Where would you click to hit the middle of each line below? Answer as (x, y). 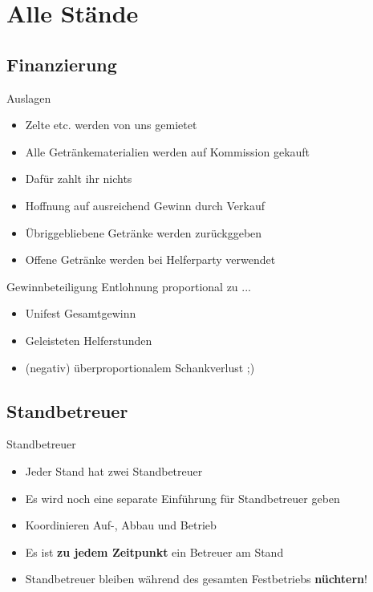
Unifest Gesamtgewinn (81, 313)
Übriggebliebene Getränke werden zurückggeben (144, 232)
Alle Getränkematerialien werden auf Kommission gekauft (168, 151)
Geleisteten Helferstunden (89, 340)
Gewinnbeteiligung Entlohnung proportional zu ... (129, 286)
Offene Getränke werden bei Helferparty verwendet (150, 260)
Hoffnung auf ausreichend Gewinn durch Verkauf (145, 205)
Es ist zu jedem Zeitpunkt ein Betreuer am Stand (154, 551)
